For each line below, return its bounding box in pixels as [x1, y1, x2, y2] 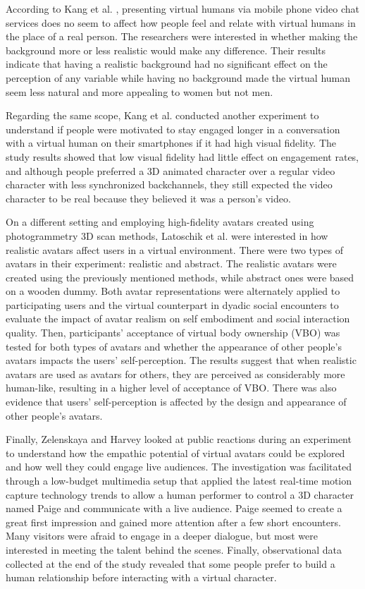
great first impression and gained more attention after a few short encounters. [6, 514, 341, 529]
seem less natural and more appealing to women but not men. [6, 84, 273, 99]
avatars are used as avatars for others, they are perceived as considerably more [6, 366, 345, 381]
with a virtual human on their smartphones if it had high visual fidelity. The [6, 135, 337, 150]
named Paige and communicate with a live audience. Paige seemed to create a [6, 501, 342, 516]
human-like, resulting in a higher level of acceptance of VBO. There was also [6, 380, 337, 395]
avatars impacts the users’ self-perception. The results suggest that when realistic [6, 353, 357, 368]
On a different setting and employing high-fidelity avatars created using [6, 214, 314, 229]
